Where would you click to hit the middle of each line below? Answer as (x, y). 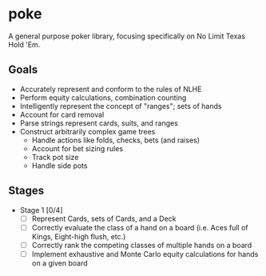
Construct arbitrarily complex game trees (87, 131)
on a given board (60, 263)
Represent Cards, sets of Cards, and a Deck (104, 218)
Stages (26, 191)
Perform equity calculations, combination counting (103, 98)
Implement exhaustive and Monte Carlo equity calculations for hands (145, 254)
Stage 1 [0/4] (41, 210)
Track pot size (55, 157)
